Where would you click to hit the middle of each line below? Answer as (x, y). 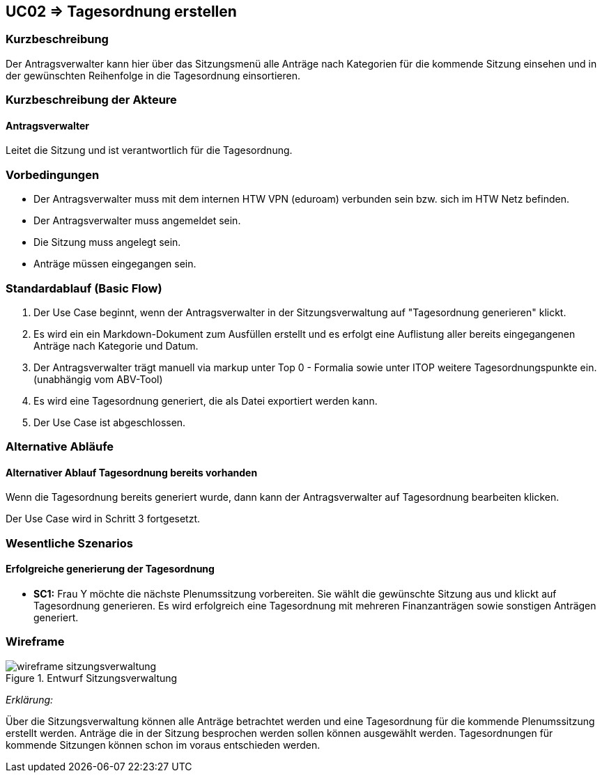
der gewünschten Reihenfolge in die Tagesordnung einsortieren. (153, 75)
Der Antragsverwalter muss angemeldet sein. (137, 221)
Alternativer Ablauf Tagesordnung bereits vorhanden (132, 472)
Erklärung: (30, 699)
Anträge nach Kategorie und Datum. (116, 345)
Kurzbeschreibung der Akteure (91, 100)
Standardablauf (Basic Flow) (84, 288)
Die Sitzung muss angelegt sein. (107, 242)
